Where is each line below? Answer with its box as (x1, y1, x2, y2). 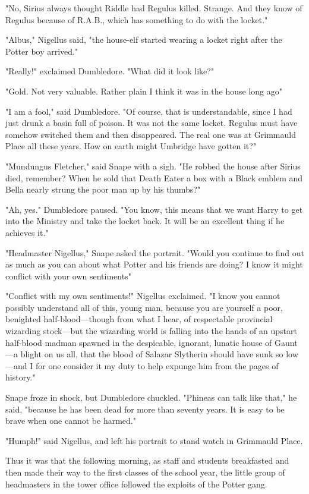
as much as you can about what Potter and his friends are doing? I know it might (5, 258, 303, 270)
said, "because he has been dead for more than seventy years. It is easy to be (5, 402, 285, 415)
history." (5, 371, 36, 383)
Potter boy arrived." (5, 45, 78, 57)
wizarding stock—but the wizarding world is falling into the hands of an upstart (5, 325, 297, 337)
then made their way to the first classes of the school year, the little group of (5, 466, 285, 478)
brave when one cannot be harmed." (5, 414, 136, 427)
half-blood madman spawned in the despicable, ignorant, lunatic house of (5, 336, 272, 348)
